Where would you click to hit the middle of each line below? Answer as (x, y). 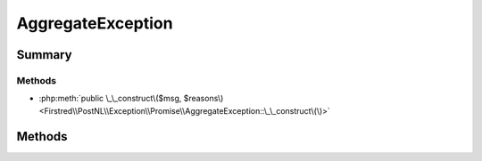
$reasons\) (204, 99)
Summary (44, 55)
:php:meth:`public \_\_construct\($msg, (110, 99)
